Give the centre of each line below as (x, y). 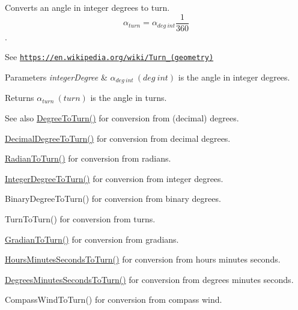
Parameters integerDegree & (56, 77)
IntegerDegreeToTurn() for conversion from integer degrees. (114, 178)
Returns (20, 98)
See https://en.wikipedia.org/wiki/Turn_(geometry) (109, 57)
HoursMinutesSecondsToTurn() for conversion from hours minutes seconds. (143, 259)
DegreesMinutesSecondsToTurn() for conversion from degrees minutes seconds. (149, 279)
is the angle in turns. (129, 98)
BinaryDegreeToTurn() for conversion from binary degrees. (113, 199)
